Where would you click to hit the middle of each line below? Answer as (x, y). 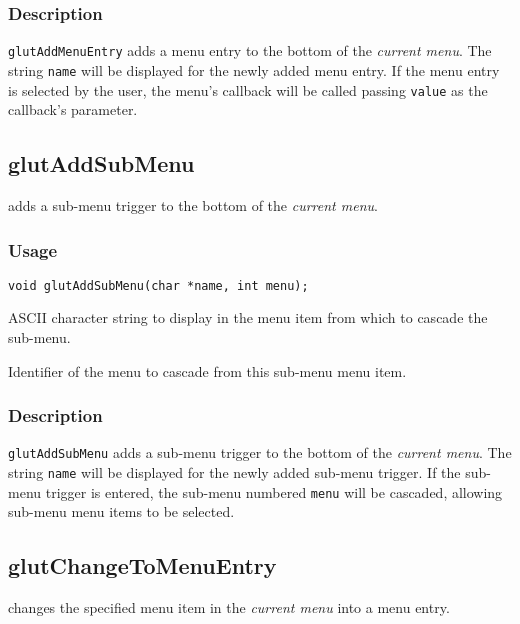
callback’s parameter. (73, 109)
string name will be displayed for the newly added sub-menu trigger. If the (234, 472)
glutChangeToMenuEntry (142, 565)
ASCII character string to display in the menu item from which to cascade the (248, 317)
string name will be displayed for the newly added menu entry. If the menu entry (254, 69)
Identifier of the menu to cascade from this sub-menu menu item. (207, 370)
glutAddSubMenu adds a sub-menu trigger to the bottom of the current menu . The (260, 452)
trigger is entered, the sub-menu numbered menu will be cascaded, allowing (274, 491)
